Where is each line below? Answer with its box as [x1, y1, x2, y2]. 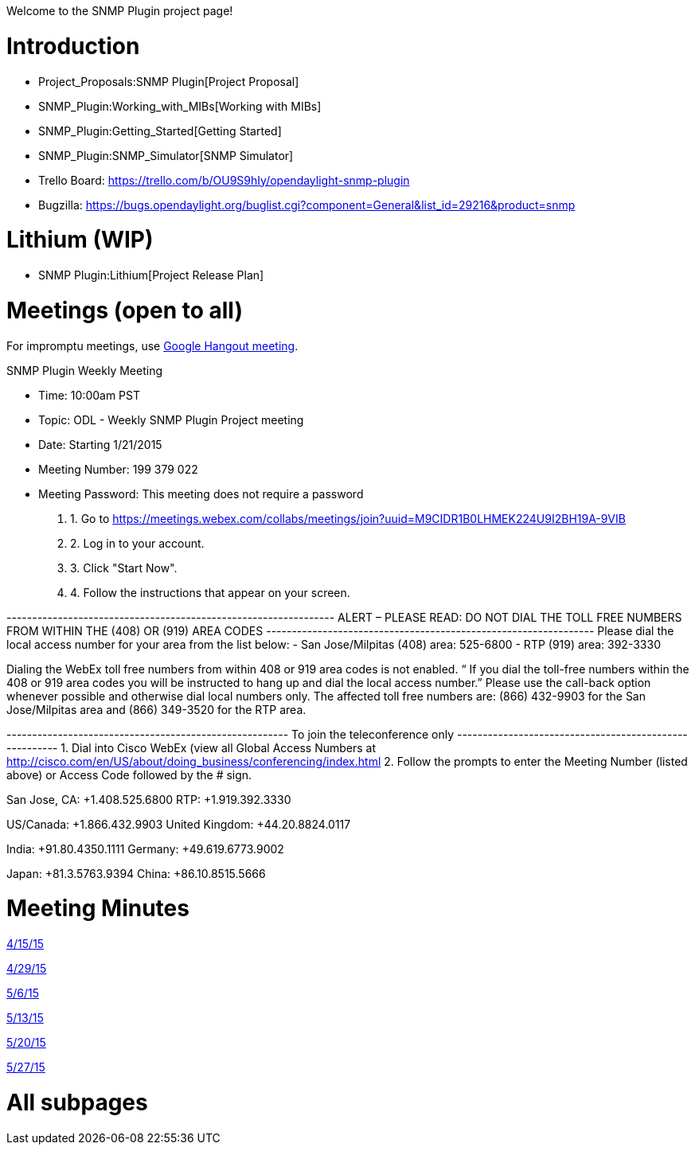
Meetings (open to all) [6, 296, 243, 324]
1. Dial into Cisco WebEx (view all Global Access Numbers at [61, 740, 377, 755]
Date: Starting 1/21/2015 [38, 437, 162, 451]
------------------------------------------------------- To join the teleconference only [6, 727, 455, 741]
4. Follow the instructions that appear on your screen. [70, 585, 350, 599]
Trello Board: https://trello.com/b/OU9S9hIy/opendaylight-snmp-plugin [38, 173, 410, 187]
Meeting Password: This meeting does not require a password [38, 486, 364, 501]
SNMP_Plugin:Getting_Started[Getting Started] [38, 123, 282, 138]
